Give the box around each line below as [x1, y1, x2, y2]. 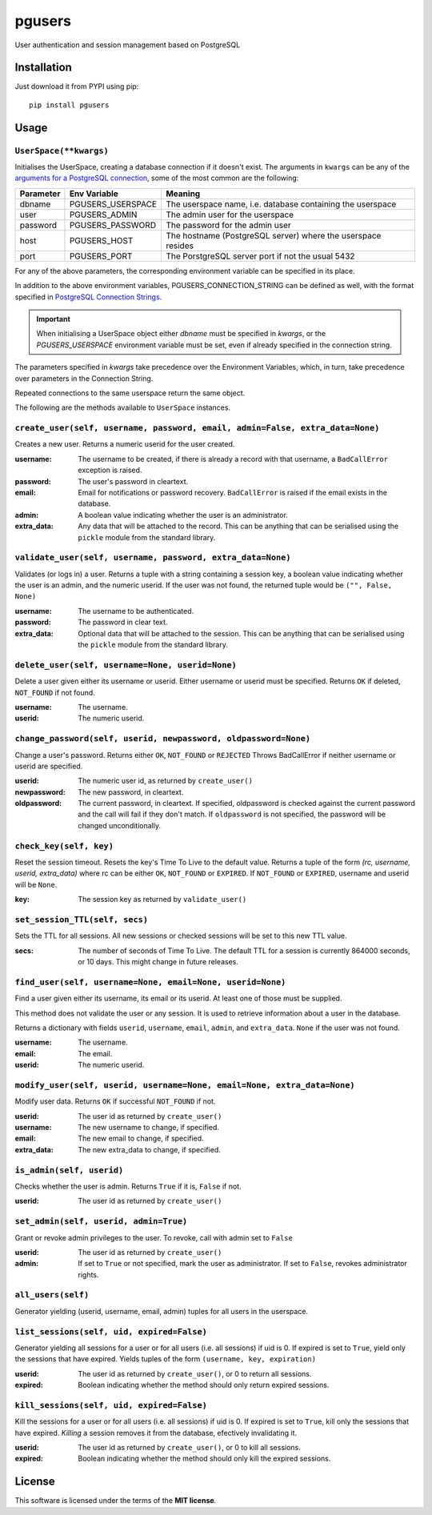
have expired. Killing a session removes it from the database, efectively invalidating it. [14, 1428, 298, 1437]
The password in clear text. [78, 617, 168, 627]
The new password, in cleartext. [78, 787, 184, 796]
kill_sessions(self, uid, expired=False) [14, 1400, 208, 1410]
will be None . [14, 880, 58, 889]
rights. [78, 1269, 99, 1280]
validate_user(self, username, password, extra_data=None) [14, 552, 291, 563]
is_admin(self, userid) [14, 1164, 124, 1176]
